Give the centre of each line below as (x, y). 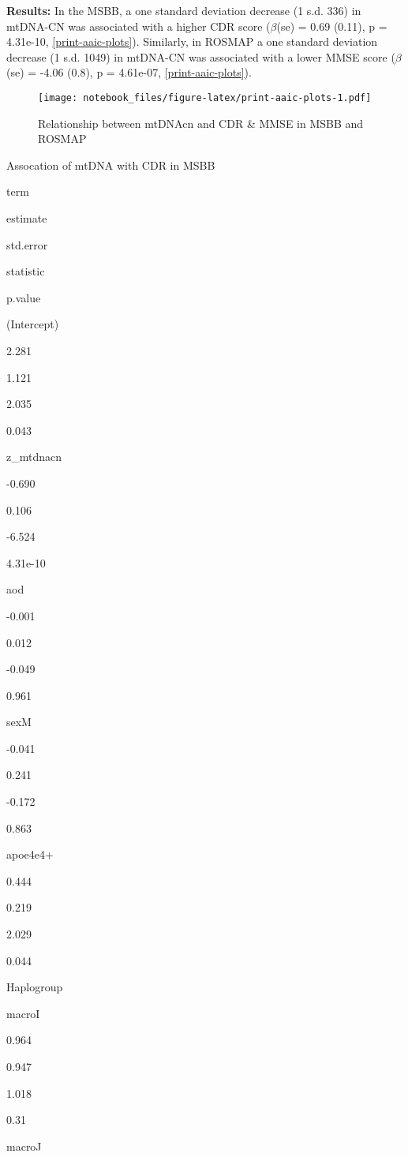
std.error (27, 244)
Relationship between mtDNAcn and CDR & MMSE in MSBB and (201, 123)
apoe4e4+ (30, 854)
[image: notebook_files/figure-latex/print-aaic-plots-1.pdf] (205, 97)
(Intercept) (33, 324)
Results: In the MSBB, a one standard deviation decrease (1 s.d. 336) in (184, 10)
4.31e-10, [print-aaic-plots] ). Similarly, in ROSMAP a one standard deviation (192, 41)
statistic (26, 271)
